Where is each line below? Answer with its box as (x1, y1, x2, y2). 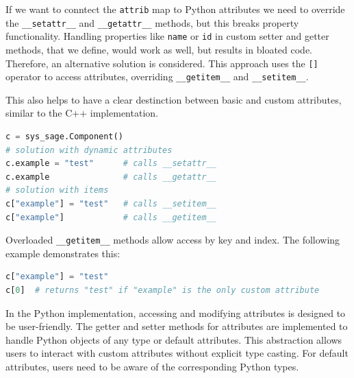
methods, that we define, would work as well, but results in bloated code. (5, 42, 312, 56)
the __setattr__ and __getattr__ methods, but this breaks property (5, 15, 299, 29)
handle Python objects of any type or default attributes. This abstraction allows (5, 332, 342, 346)
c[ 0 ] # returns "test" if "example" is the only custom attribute (5, 285, 320, 296)
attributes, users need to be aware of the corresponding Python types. (5, 359, 299, 374)
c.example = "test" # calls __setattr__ (5, 158, 216, 169)
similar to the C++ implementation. (5, 106, 158, 120)
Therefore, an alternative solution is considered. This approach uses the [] (5, 56, 318, 70)
